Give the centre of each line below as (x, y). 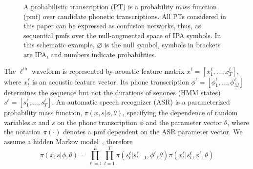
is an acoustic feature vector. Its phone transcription (111, 81)
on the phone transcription (97, 122)
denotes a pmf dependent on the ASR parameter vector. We (153, 132)
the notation (22, 132)
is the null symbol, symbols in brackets (162, 45)
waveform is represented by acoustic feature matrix (108, 71)
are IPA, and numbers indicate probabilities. (90, 54)
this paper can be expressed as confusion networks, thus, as (112, 26)
